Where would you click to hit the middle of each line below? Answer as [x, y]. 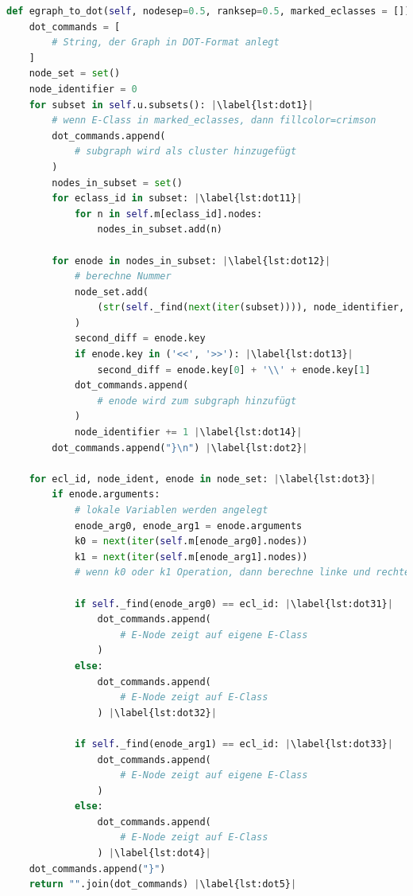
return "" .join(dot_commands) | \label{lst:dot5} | [163, 884]
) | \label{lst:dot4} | [154, 853]
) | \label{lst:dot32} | [157, 713]
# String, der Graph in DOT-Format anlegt [166, 43]
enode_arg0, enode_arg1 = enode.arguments [188, 526]
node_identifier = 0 [83, 89]
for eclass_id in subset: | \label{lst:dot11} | [177, 199]
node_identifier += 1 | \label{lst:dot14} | [188, 432]
